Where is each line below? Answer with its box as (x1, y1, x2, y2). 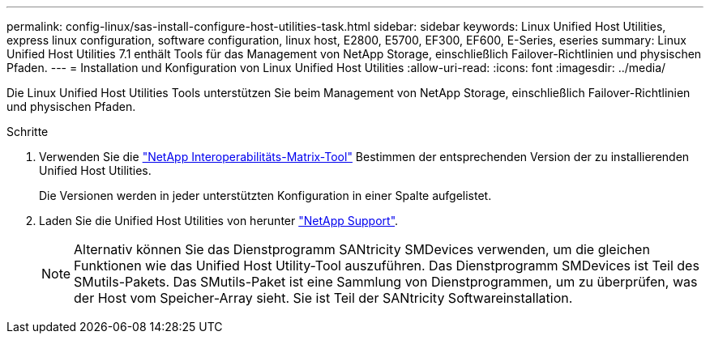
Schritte (6, 125, 49, 138)
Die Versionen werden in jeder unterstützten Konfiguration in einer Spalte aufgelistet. (39, 189, 492, 202)
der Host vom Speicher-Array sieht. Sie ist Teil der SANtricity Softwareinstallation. (74, 290, 573, 306)
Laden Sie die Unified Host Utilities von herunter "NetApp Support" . (39, 214, 399, 227)
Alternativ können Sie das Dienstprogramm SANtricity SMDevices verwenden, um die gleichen (74, 241, 650, 257)
